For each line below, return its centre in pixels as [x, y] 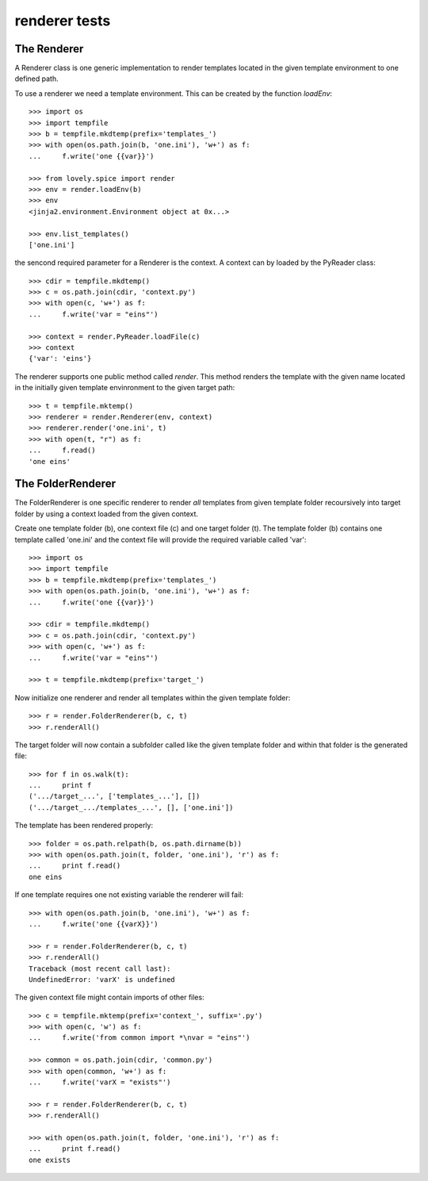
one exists [50, 1160]
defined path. [36, 79]
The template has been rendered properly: [84, 826]
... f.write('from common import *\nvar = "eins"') [139, 1038]
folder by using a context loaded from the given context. [106, 514]
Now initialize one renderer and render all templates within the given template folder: [153, 697]
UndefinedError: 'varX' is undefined [102, 979]
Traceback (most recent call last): [100, 968]
